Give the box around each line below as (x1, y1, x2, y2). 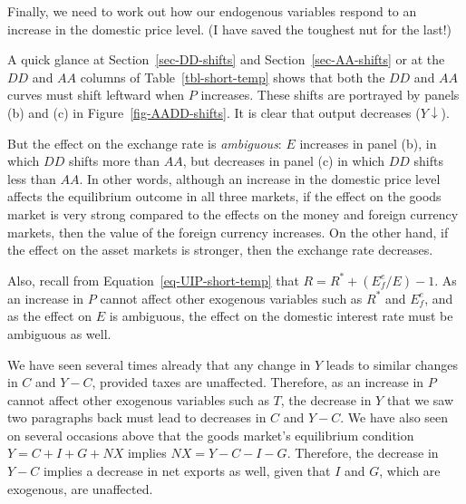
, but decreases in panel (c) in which (182, 151, 384, 170)
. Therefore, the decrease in (286, 443, 439, 462)
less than (7, 169, 56, 188)
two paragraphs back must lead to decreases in (7, 408, 267, 427)
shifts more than (68, 151, 160, 170)
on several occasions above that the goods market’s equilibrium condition (7, 425, 414, 444)
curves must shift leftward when (7, 85, 185, 104)
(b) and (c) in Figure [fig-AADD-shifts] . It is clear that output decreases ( (7, 102, 421, 121)
